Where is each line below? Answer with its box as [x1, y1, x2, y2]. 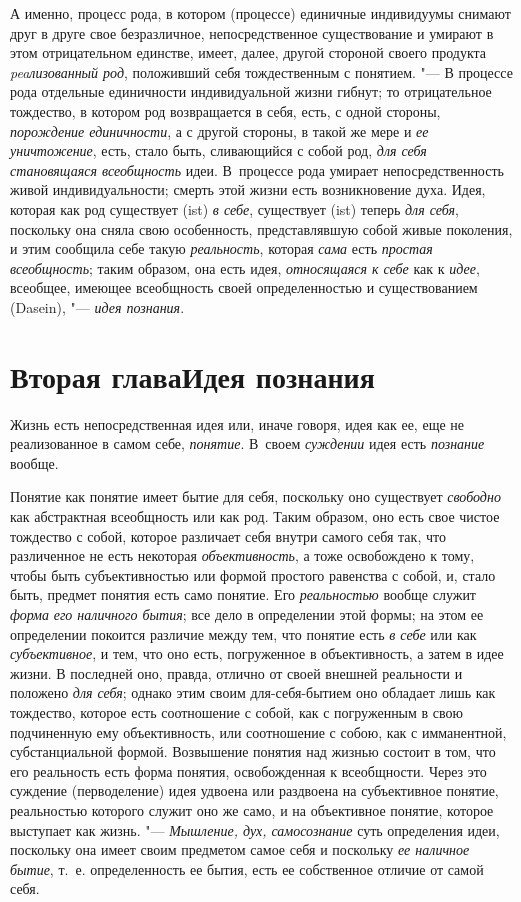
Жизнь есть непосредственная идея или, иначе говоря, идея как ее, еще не [10, 413, 465, 434]
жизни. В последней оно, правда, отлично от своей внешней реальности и [10, 662, 463, 683]
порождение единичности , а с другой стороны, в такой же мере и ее [10, 120, 429, 141]
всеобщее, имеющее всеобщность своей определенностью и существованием [10, 277, 478, 298]
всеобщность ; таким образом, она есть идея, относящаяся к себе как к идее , [10, 257, 480, 278]
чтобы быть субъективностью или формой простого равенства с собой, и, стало [10, 564, 496, 585]
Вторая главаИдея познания [10, 355, 375, 396]
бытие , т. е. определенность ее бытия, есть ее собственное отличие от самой [10, 858, 484, 879]
